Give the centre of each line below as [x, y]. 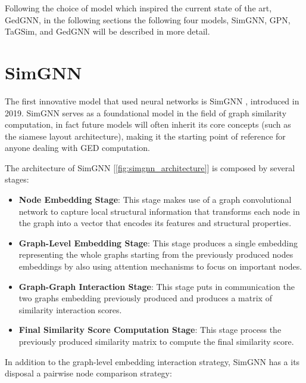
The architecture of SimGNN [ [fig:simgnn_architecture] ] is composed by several [150, 167]
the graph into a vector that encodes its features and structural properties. [155, 223]
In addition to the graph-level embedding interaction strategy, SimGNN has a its [152, 361]
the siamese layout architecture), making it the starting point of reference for [145, 136]
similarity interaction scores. [70, 309]
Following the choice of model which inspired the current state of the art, [138, 8]
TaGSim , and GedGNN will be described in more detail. [107, 31]
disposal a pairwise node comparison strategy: [88, 373]
